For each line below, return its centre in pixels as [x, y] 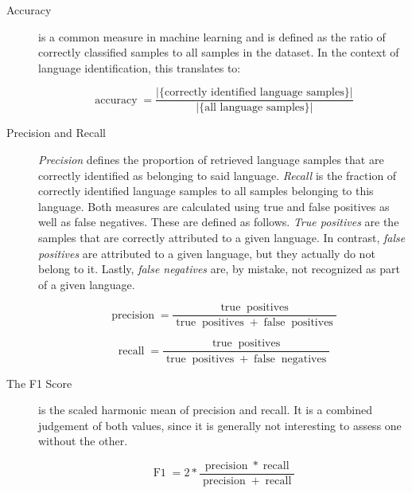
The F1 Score [39, 383]
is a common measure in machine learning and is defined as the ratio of [212, 36]
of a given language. [87, 284]
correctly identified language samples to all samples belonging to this [206, 191]
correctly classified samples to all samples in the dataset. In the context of [219, 52]
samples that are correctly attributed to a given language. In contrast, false [222, 237]
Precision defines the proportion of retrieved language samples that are [211, 160]
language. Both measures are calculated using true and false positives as [214, 206]
